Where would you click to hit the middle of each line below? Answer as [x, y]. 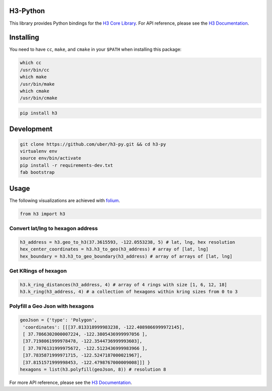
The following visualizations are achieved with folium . [65, 200]
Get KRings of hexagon [38, 271]
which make [33, 77]
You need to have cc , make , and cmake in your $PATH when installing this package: [95, 49]
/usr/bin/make [37, 84]
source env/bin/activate [51, 158]
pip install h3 [39, 113]
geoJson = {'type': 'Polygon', [59, 320]
